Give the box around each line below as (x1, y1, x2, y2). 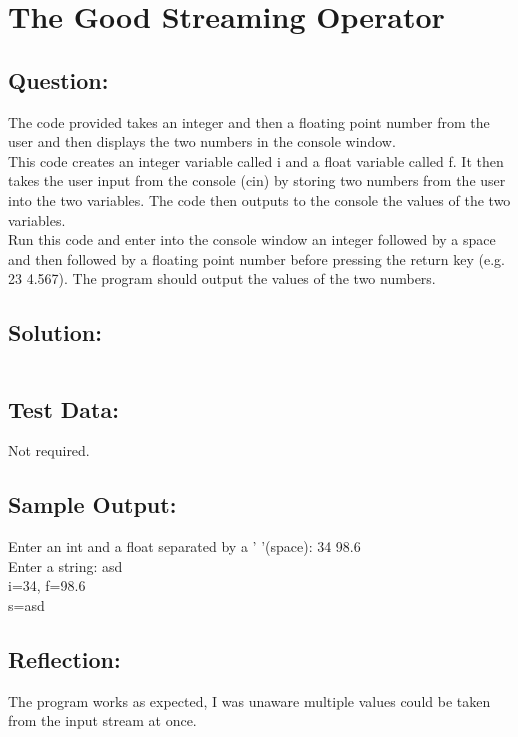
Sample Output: (8, 489, 177, 520)
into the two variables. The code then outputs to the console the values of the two (8, 189, 511, 210)
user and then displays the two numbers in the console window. (8, 131, 396, 152)
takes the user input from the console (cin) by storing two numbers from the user (8, 170, 506, 191)
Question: (8, 64, 109, 95)
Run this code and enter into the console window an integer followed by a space (8, 229, 496, 250)
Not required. (8, 440, 90, 461)
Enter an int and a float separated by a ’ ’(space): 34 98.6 (8, 536, 361, 557)
